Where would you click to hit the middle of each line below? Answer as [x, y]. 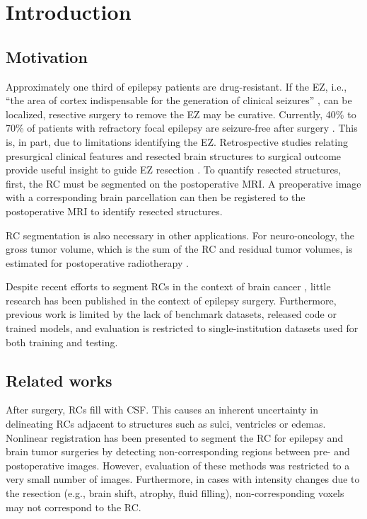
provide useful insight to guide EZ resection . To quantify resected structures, [174, 170]
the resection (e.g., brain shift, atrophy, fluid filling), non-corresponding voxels [175, 493]
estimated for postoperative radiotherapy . [97, 262]
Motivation [47, 56]
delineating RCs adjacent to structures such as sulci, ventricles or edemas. [166, 424]
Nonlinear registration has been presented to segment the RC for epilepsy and [175, 437]
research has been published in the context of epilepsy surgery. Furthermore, [171, 300]
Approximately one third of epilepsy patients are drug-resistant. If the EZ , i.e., [176, 86]
